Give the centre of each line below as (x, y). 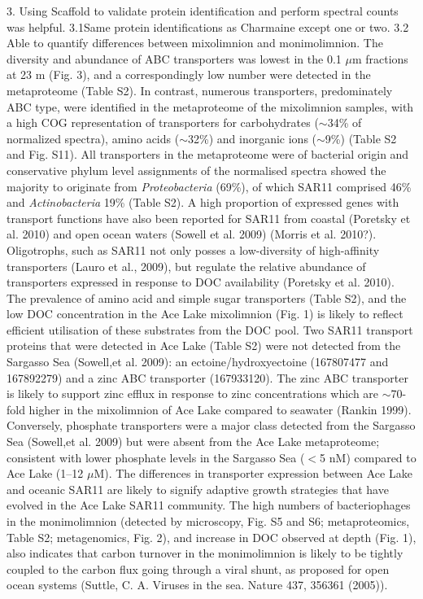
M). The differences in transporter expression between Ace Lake (253, 473)
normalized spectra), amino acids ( (93, 138)
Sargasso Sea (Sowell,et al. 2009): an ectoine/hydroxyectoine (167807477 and (198, 362)
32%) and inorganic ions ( (253, 138)
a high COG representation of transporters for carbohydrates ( (163, 122)
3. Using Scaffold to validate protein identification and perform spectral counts (203, 11)
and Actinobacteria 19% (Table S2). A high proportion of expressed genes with (203, 202)
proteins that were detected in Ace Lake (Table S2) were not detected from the (204, 345)
